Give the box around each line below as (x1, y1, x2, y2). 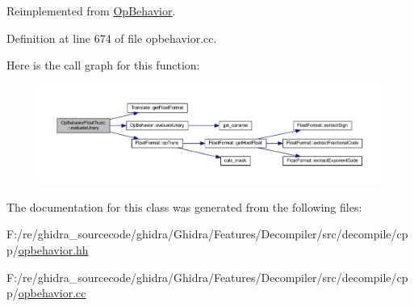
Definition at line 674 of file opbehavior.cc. (6, 29, 217, 46)
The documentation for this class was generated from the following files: (6, 198, 362, 215)
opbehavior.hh (18, 242, 89, 259)
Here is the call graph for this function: (6, 57, 200, 74)
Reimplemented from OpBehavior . (6, 2, 176, 19)
